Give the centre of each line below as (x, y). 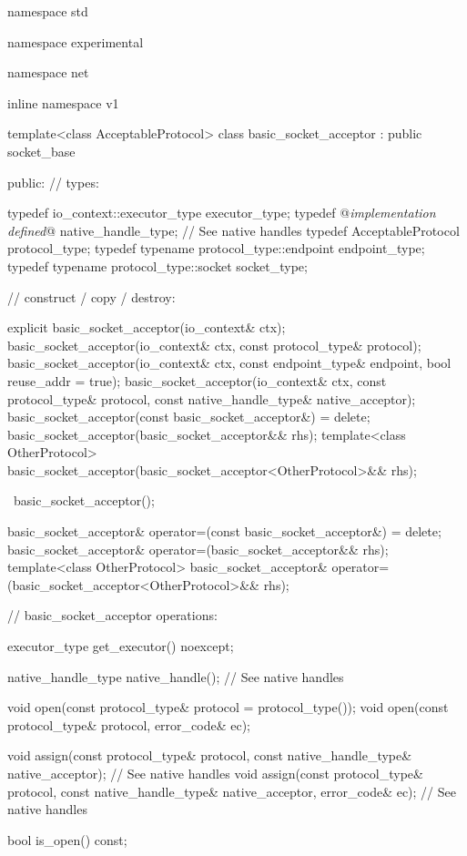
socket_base (41, 151)
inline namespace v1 (63, 102)
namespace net (48, 72)
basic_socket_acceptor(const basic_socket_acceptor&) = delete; (189, 417)
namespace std (48, 11)
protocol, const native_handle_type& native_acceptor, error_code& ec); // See (232, 791)
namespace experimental (76, 41)
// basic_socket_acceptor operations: (112, 615)
